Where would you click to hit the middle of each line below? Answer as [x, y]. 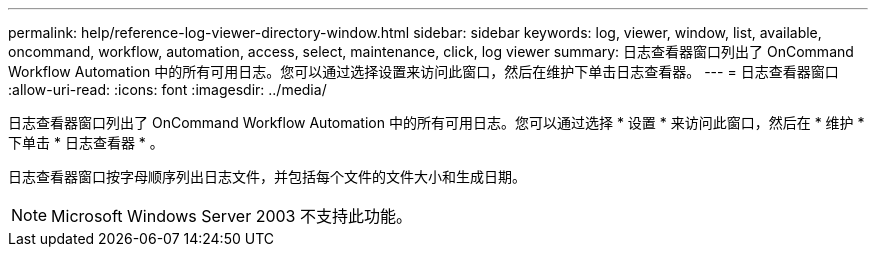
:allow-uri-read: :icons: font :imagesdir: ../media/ [167, 89]
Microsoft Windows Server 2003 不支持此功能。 [231, 216]
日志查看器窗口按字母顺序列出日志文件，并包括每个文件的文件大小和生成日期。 [267, 176]
